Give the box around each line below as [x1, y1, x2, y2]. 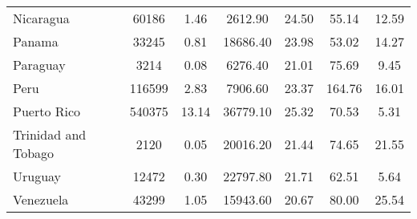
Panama [13, 32, 59, 51]
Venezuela [13, 190, 69, 209]
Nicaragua [13, 9, 70, 27]
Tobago [13, 144, 55, 162]
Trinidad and [13, 125, 87, 144]
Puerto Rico [13, 102, 81, 120]
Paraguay [13, 55, 66, 74]
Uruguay [13, 167, 62, 185]
